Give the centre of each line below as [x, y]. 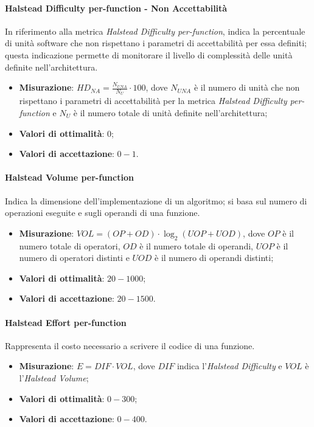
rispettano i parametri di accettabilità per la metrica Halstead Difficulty [153, 101]
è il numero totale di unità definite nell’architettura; [170, 113]
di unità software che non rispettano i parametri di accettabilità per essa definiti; [156, 43]
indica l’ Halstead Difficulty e [229, 366]
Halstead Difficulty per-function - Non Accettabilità [116, 8]
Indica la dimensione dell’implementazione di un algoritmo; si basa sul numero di [156, 200]
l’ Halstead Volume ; [54, 377]
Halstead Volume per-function [69, 177]
